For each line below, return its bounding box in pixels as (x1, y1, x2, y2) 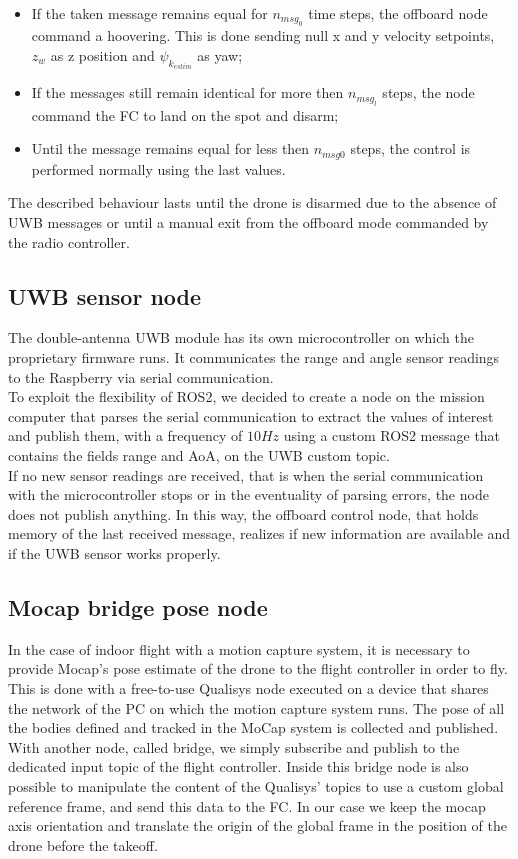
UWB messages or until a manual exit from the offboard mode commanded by (8, 212, 489, 233)
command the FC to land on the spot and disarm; (31, 104, 339, 125)
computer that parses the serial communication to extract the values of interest (8, 405, 494, 426)
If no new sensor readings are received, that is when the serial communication (8, 464, 484, 485)
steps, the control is (350, 138, 471, 159)
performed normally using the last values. (31, 158, 286, 179)
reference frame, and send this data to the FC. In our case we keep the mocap (8, 795, 486, 816)
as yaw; (197, 45, 243, 65)
